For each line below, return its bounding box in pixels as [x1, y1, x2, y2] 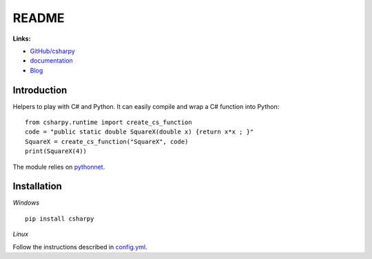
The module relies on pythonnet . [12, 163, 105, 171]
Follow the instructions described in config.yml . [12, 242, 147, 251]
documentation [30, 56, 74, 65]
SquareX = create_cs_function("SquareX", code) [25, 138, 189, 145]
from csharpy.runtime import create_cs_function [25, 118, 192, 127]
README [12, 10, 65, 25]
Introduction [12, 84, 68, 96]
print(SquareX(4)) [25, 147, 87, 155]
